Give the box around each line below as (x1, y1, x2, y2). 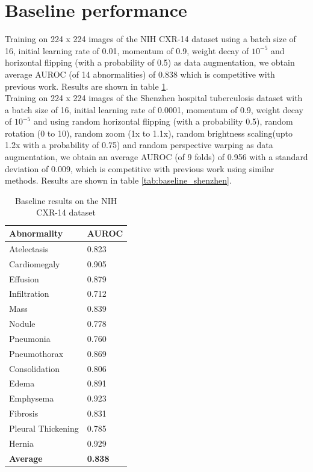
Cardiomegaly (9, 257, 60, 270)
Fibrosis (9, 407, 39, 420)
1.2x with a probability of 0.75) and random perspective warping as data (5, 138, 273, 151)
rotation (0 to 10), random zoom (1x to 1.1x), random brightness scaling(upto (5, 126, 293, 139)
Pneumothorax (9, 347, 64, 359)
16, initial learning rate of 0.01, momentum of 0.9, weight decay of (5, 44, 249, 57)
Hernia (9, 436, 34, 449)
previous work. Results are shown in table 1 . (5, 79, 169, 92)
